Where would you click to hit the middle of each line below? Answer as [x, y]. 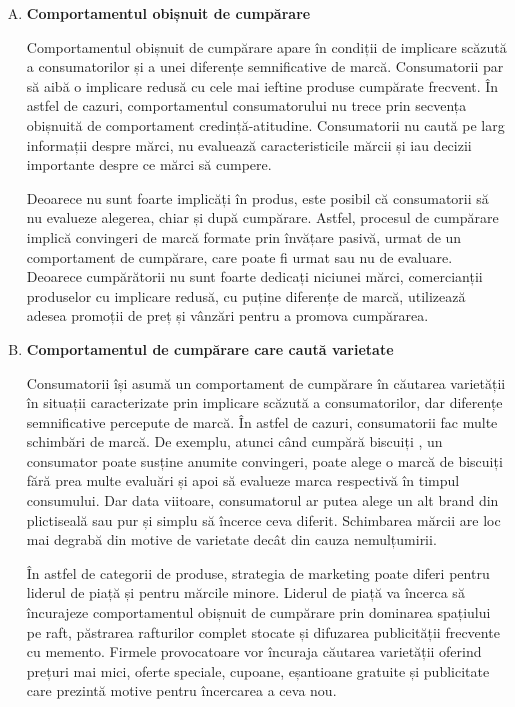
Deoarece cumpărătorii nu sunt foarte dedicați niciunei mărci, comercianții [254, 276]
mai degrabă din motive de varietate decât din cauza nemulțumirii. [231, 539]
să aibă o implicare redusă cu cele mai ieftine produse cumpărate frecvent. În [262, 85]
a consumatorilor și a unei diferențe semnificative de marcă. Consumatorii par [265, 66]
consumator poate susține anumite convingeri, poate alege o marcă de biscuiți [264, 460]
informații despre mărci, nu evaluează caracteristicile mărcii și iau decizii [249, 144]
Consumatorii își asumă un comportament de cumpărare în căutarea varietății [266, 382]
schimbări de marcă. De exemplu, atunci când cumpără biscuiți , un [234, 441]
